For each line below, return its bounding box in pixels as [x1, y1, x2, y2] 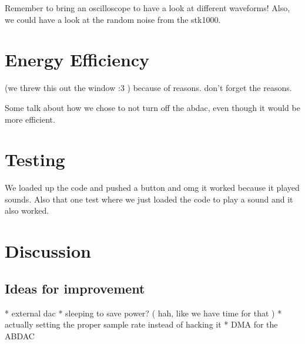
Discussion [5, 239, 91, 263]
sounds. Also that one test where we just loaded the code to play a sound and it [5, 193, 293, 205]
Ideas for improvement [5, 279, 145, 297]
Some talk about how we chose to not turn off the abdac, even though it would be [5, 101, 300, 113]
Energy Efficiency [5, 48, 150, 72]
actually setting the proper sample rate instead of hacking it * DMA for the [5, 318, 278, 330]
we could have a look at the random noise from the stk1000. [5, 13, 221, 25]
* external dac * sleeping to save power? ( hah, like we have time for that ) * [5, 306, 282, 319]
